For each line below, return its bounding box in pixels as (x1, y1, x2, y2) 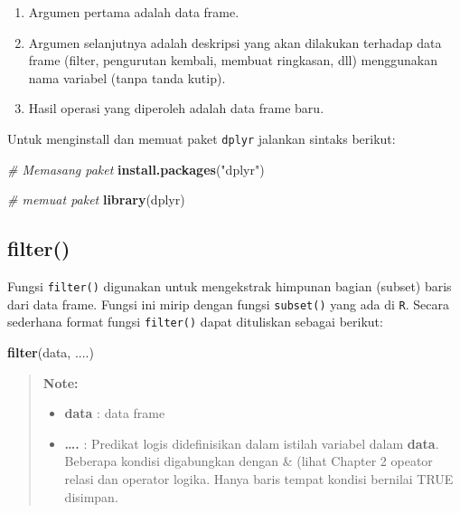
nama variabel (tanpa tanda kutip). (28, 68, 226, 87)
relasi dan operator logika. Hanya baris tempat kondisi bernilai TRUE (64, 469, 454, 488)
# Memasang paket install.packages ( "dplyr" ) (7, 159, 265, 178)
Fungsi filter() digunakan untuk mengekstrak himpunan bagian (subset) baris (7, 277, 452, 296)
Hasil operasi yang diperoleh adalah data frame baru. (28, 99, 324, 118)
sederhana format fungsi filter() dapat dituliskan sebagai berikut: (7, 312, 383, 331)
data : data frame (64, 404, 165, 423)
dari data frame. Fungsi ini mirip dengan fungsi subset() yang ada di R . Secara (7, 294, 449, 313)
